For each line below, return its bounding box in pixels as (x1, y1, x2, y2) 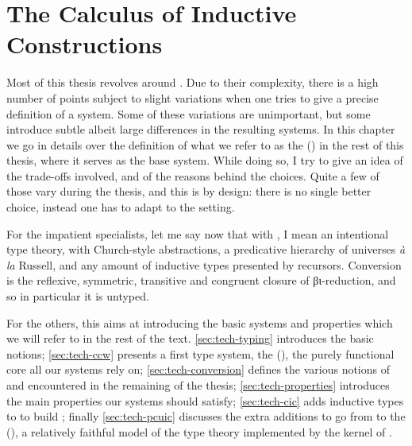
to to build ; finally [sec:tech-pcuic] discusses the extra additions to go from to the (6, 408, 406, 425)
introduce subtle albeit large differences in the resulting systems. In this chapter (6, 121, 395, 138)
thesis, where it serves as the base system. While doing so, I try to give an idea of (6, 152, 403, 169)
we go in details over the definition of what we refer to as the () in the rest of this (6, 136, 404, 153)
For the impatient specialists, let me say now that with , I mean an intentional (6, 225, 389, 242)
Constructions (6, 28, 163, 60)
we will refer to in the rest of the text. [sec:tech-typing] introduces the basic (6, 330, 374, 347)
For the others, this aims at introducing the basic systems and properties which (6, 314, 393, 331)
